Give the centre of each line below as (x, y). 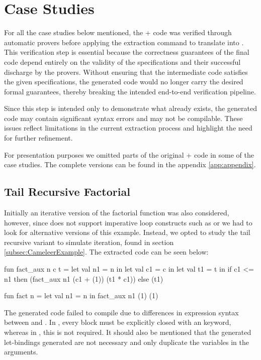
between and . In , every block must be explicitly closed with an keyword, (118, 322)
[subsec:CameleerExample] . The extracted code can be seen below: (106, 252)
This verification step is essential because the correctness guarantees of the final (127, 52)
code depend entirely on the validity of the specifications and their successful (122, 62)
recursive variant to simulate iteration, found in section (89, 242)
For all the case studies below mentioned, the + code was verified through (118, 32)
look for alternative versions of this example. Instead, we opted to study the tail (127, 232)
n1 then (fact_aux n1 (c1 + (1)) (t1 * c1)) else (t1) (84, 278)
